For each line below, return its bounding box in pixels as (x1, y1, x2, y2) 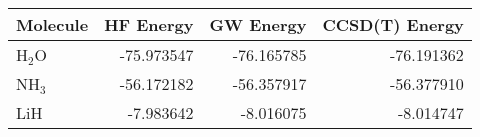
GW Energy (209, 13, 307, 36)
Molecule (16, 13, 89, 36)
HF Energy (104, 13, 194, 36)
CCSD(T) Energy (322, 13, 464, 36)
